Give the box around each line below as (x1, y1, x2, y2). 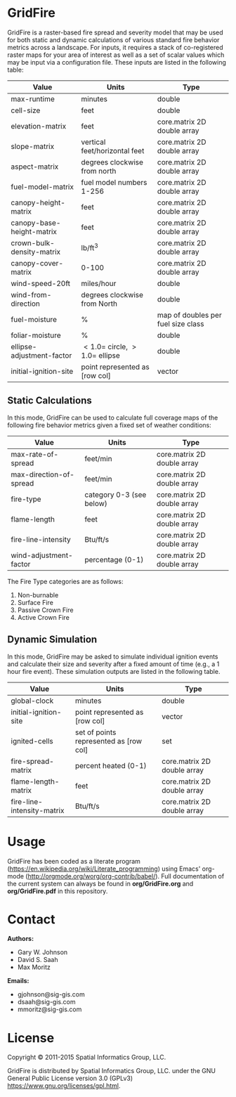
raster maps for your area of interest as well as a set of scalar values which (7, 51, 225, 59)
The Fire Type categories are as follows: (7, 577, 124, 585)
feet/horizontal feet (81, 145, 145, 155)
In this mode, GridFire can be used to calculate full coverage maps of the (7, 413, 218, 422)
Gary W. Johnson (17, 948, 68, 956)
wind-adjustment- (11, 550, 73, 560)
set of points (74, 727, 117, 737)
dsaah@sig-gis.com (17, 998, 76, 1006)
